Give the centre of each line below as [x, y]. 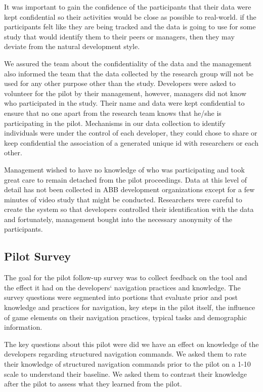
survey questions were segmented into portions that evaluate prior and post [121, 297]
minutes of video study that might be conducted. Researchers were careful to [123, 199]
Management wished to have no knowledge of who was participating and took [124, 169]
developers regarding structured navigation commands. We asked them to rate [125, 354]
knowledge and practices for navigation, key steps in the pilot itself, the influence [130, 307]
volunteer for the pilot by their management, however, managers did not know [125, 93]
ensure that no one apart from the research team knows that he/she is [113, 113]
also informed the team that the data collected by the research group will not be [129, 73]
